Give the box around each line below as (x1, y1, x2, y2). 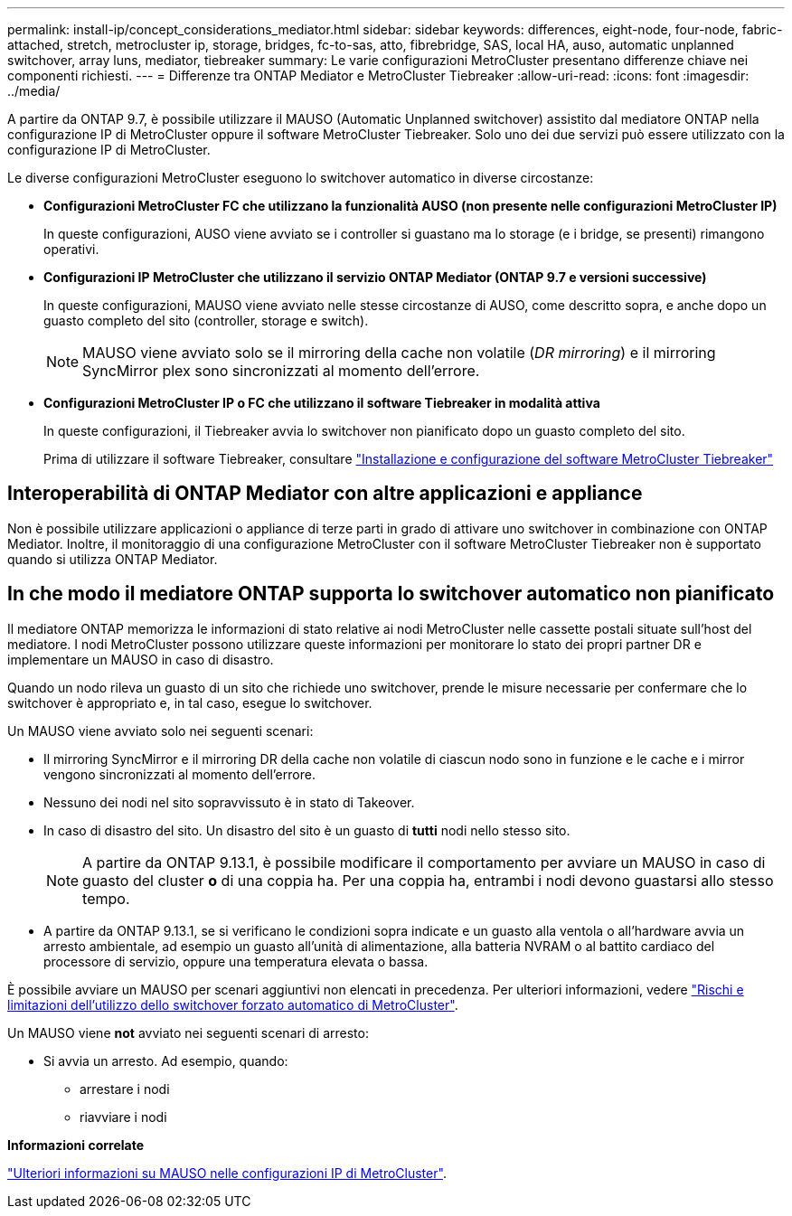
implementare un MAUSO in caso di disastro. (7, 651, 274, 667)
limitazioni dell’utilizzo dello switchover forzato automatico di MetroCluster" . (7, 996, 458, 1013)
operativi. (43, 241, 99, 257)
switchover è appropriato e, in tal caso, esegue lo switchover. (7, 694, 372, 711)
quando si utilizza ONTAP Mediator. (7, 551, 218, 567)
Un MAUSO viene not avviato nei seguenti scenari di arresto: (7, 1024, 369, 1041)
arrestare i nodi (80, 1080, 170, 1097)
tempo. (82, 889, 130, 908)
